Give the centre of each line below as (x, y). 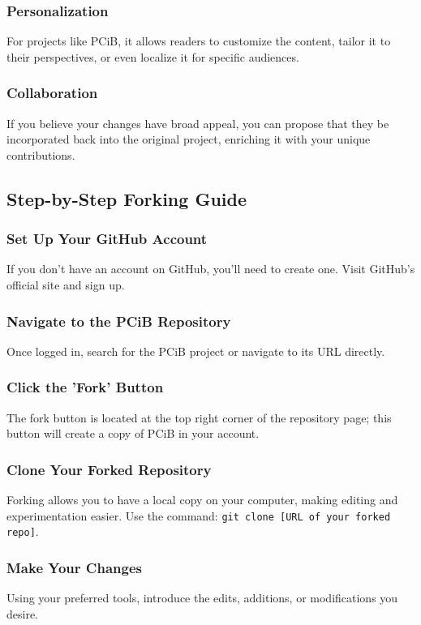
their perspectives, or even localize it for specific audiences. (153, 56)
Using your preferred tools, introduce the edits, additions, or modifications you (202, 598)
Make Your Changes (74, 567)
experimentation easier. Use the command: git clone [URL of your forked (199, 515)
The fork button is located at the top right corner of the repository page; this (199, 417)
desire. (23, 613)
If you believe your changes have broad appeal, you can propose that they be (198, 123)
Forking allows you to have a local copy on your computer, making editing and (202, 500)
